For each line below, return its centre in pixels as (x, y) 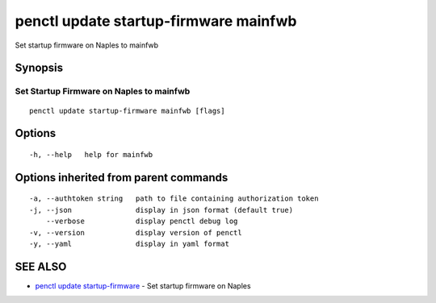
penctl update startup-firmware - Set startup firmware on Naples (143, 285)
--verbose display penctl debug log (142, 221)
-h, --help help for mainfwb (91, 154)
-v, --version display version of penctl (136, 232)
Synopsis (39, 68)
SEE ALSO (41, 266)
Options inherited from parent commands (122, 177)
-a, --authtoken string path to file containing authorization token (174, 199)
